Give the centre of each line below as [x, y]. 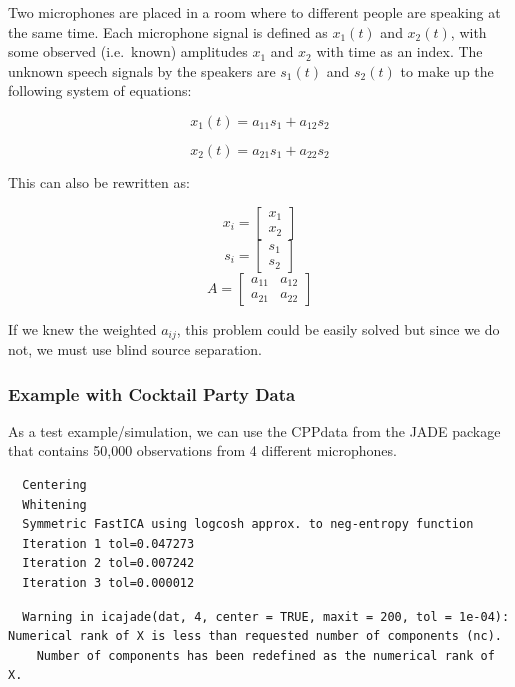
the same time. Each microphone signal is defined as [168, 31]
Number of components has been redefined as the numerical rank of [265, 655]
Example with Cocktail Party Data [152, 393]
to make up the [447, 70]
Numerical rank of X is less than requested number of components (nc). [255, 636]
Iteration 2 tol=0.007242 [108, 563]
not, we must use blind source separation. [135, 349]
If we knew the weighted [82, 328]
